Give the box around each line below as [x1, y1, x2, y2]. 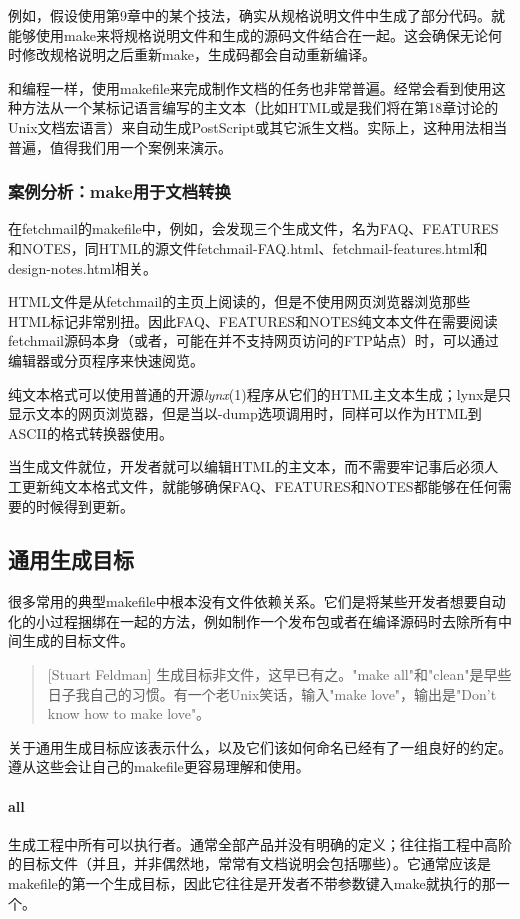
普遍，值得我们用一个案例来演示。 [8, 136, 232, 157]
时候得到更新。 [35, 495, 134, 516]
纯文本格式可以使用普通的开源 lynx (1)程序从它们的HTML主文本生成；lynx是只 [8, 383, 512, 404]
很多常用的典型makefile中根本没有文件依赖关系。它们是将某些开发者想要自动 [8, 591, 506, 612]
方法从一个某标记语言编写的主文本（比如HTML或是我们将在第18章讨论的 [21, 97, 499, 118]
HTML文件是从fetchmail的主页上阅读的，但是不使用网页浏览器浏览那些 [8, 291, 471, 312]
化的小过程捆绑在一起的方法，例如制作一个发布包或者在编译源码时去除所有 [8, 610, 498, 631]
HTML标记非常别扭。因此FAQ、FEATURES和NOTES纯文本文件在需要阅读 [8, 310, 498, 331]
